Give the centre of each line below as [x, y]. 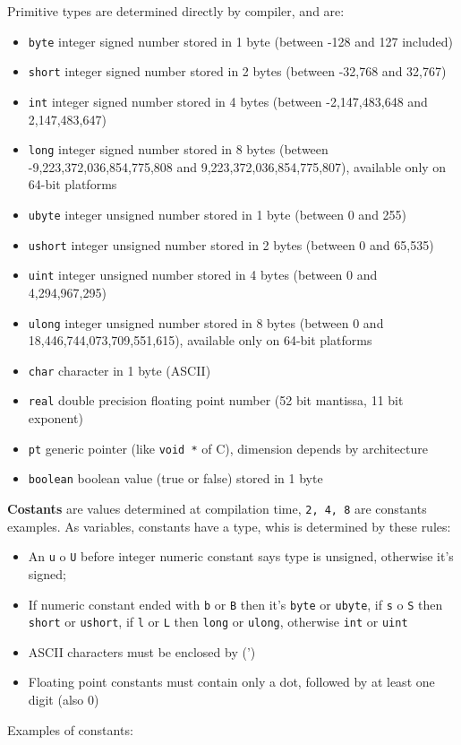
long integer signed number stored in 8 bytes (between [178, 149]
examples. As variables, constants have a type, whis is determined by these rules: [229, 526]
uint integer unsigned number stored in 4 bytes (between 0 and [203, 275]
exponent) [55, 418]
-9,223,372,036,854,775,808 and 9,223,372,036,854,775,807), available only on [237, 166]
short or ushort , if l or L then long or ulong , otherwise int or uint [218, 622]
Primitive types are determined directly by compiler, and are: [176, 11]
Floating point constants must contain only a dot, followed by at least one [231, 682]
